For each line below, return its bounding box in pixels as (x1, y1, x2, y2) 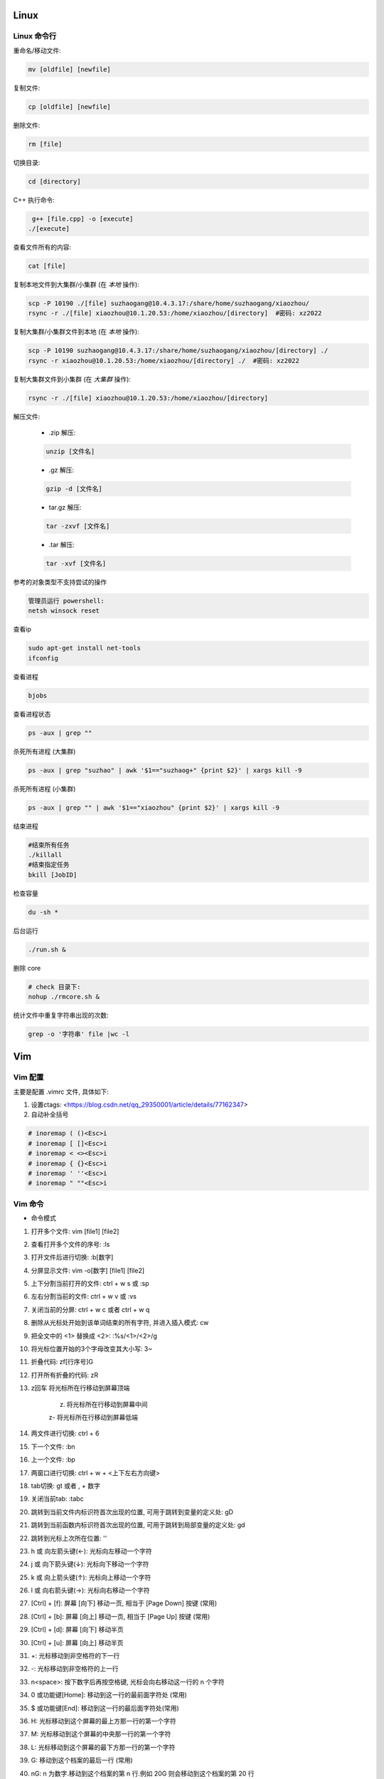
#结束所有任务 (28, 840, 70, 849)
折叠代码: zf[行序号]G (31, 1358, 94, 1366)
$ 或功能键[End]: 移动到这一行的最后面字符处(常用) (31, 1704, 179, 1712)
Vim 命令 (13, 1199, 44, 1209)
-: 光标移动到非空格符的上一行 (31, 1664, 119, 1673)
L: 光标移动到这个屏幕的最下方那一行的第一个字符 (31, 1743, 176, 1751)
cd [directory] (28, 177, 81, 185)
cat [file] (28, 262, 66, 270)
